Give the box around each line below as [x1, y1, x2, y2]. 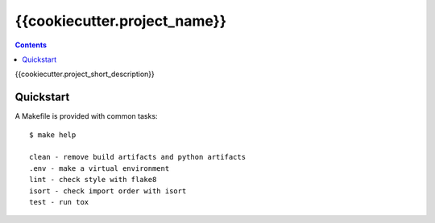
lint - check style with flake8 [29, 175, 157, 184]
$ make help [29, 130, 77, 140]
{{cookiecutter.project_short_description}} [14, 69, 155, 79]
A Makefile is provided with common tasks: [14, 111, 158, 121]
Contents [14, 40, 48, 50]
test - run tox [29, 197, 89, 206]
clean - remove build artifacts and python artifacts [29, 152, 246, 162]
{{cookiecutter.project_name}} [14, 12, 227, 30]
